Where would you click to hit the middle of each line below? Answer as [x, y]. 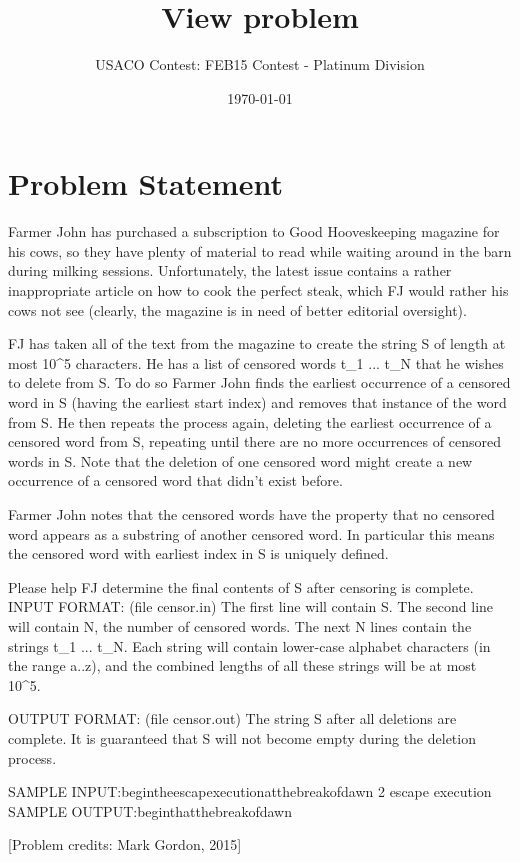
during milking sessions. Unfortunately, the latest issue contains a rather [230, 270]
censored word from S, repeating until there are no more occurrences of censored [254, 441]
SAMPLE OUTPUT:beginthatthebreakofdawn [150, 810]
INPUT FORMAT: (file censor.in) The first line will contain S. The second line [251, 606]
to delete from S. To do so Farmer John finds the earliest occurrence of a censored [259, 382]
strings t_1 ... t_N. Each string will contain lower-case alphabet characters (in [249, 645]
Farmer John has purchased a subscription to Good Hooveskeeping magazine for [254, 231]
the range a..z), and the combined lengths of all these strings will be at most [242, 665]
